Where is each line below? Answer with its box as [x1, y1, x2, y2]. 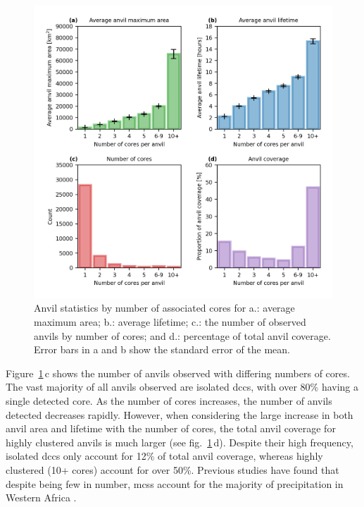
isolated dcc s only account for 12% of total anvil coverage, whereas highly [6, 448, 323, 463]
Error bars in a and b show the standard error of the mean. [34, 342, 290, 357]
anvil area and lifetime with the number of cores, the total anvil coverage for [6, 421, 336, 436]
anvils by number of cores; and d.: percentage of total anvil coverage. [34, 328, 331, 343]
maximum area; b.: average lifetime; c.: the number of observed [34, 314, 306, 329]
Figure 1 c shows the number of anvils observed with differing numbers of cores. [6, 365, 350, 380]
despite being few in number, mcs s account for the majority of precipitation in [6, 476, 344, 491]
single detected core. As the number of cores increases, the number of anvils [6, 393, 332, 408]
